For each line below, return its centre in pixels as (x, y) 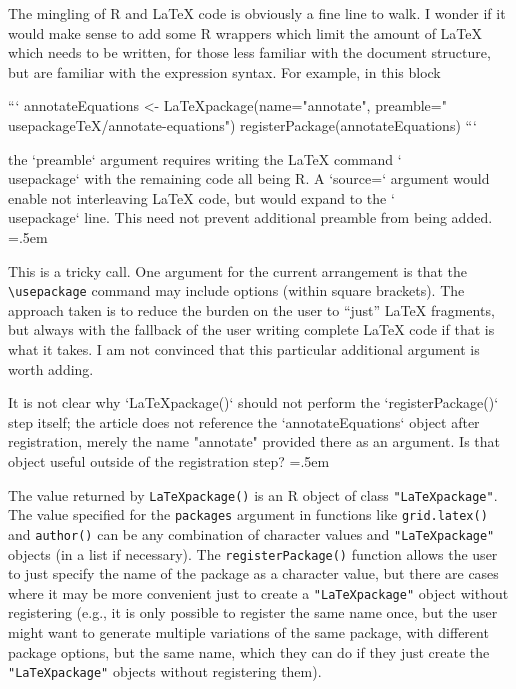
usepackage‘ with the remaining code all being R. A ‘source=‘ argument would (249, 178)
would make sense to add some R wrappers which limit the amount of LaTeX (245, 32)
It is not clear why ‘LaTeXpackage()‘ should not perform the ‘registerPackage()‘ (253, 402)
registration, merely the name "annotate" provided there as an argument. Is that (254, 441)
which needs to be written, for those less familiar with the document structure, (249, 52)
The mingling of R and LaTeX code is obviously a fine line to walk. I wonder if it (257, 13)
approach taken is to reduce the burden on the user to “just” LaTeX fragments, (251, 309)
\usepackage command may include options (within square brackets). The (236, 290)
